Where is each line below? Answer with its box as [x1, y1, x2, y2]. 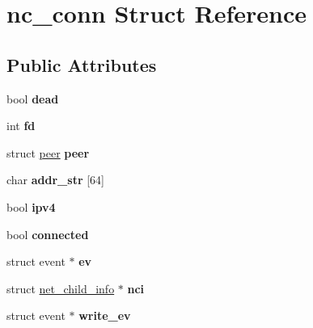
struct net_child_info [6, 280, 115, 296]
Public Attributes [6, 52, 157, 77]
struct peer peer [6, 144, 90, 161]
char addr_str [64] [6, 171, 104, 188]
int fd [6, 117, 36, 134]
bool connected [6, 225, 89, 242]
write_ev [78, 307, 131, 324]
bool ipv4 [6, 198, 56, 215]
